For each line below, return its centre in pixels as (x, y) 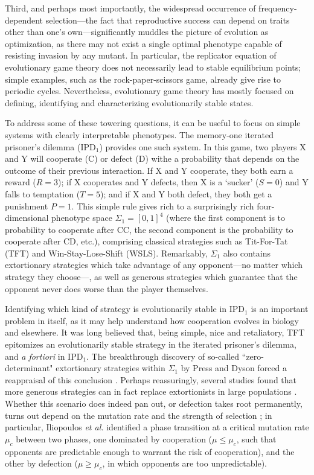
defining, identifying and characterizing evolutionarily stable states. (129, 102)
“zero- (253, 356)
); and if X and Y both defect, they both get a (186, 193)
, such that (256, 438)
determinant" (29, 368)
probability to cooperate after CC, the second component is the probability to (149, 229)
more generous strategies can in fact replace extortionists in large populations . (151, 391)
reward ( (21, 182)
